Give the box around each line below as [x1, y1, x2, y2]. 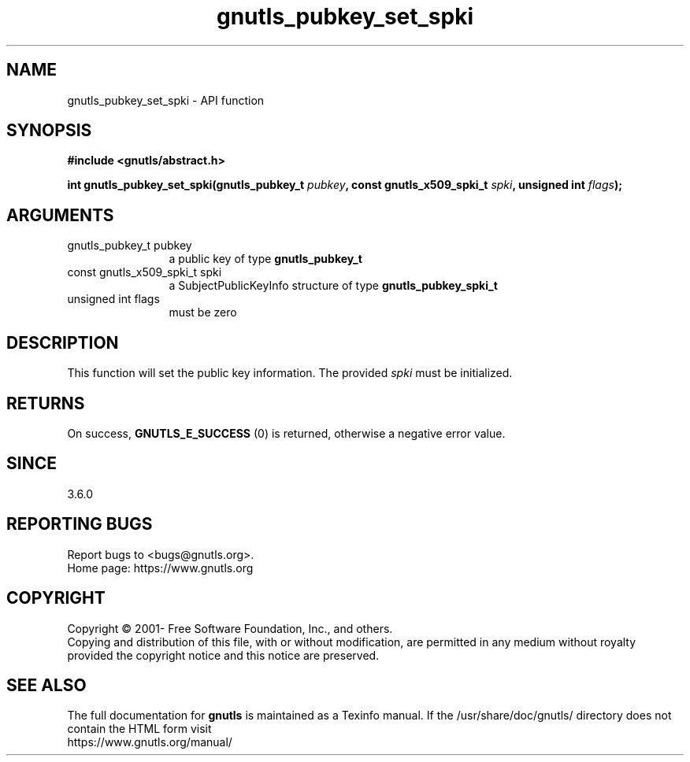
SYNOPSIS [6, 120, 92, 141]
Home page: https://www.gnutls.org [67, 560, 254, 575]
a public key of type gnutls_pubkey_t [169, 252, 362, 266]
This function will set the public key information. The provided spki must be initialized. [67, 366, 513, 380]
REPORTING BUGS [6, 514, 153, 535]
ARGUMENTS [6, 205, 114, 225]
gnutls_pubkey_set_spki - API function [67, 93, 265, 107]
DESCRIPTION [6, 332, 119, 353]
